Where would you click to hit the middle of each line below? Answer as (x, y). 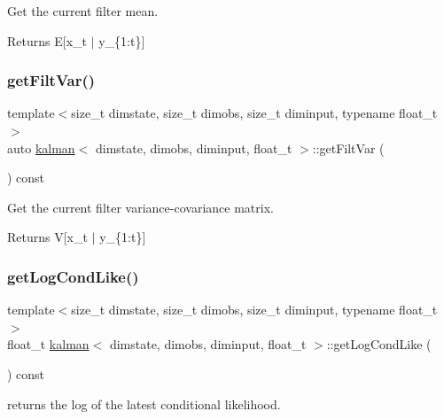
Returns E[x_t (47, 40)
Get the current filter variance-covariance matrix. (140, 207)
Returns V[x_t (47, 237)
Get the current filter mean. (83, 11)
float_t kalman (48, 344)
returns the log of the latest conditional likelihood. (144, 403)
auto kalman (41, 147)
